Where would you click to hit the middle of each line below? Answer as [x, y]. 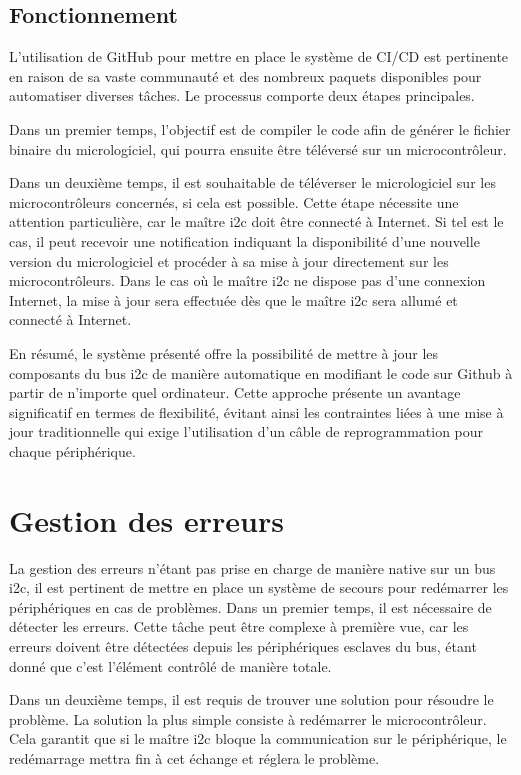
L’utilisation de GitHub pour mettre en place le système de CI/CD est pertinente [259, 56]
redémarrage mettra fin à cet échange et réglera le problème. [194, 757]
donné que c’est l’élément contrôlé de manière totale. [170, 665]
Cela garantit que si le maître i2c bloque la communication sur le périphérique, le [258, 738]
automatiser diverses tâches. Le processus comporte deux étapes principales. [242, 95]
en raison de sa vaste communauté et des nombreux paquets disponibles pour [245, 75]
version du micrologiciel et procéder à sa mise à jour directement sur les [229, 260]
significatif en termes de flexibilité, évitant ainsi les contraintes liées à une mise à [256, 411]
